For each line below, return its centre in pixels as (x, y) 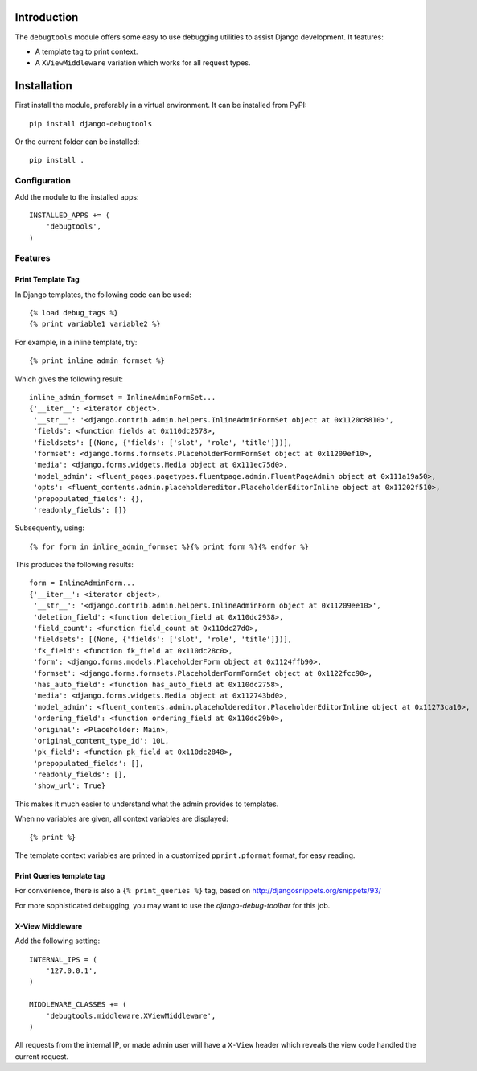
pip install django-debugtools (91, 124)
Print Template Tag (47, 280)
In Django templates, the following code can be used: (103, 295)
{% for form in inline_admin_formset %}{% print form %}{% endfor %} (169, 546)
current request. (41, 1056)
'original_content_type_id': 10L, (101, 741)
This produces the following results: (74, 565)
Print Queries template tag (60, 876)
